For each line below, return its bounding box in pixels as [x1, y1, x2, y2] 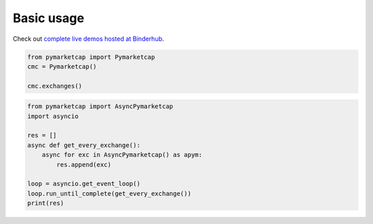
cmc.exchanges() [27, 82, 83, 90]
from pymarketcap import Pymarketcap [27, 53, 155, 61]
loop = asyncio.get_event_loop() [27, 180, 141, 188]
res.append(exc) [56, 160, 112, 169]
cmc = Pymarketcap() [27, 62, 97, 71]
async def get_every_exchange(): [27, 141, 141, 149]
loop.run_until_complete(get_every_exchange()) [27, 189, 191, 197]
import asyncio [27, 112, 79, 120]
